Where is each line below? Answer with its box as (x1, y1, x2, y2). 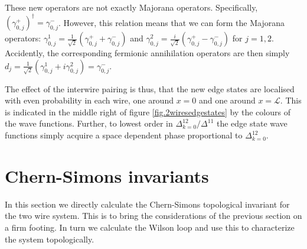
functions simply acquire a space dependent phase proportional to (5, 129, 243, 141)
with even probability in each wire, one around (5, 94, 174, 106)
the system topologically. (5, 232, 94, 245)
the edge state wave (216, 117, 288, 130)
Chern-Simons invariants (5, 163, 209, 187)
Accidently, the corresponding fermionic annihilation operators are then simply (5, 47, 290, 59)
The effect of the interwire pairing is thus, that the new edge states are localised (5, 82, 295, 95)
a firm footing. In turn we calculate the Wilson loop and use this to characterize (5, 221, 295, 233)
